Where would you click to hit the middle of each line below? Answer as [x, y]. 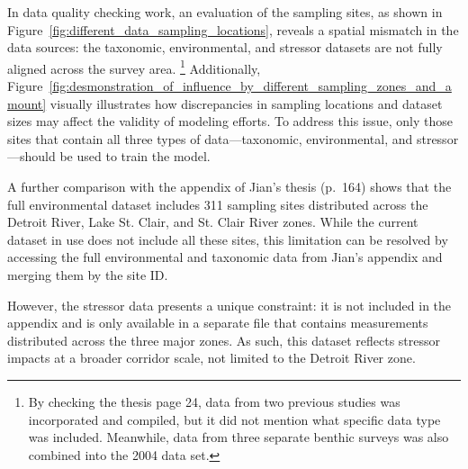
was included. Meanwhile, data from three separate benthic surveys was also [238, 437]
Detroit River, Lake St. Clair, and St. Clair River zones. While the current [213, 222]
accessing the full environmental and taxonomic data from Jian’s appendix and [225, 257]
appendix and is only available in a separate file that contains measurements [218, 323]
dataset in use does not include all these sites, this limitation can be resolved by [228, 239]
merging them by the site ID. [88, 274]
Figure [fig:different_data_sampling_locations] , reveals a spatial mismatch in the [233, 29]
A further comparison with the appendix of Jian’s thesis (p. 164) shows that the [229, 186]
